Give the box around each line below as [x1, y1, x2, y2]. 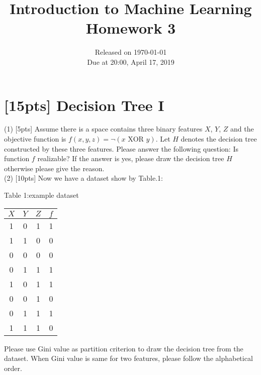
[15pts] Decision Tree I [4, 94, 164, 115]
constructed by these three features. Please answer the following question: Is [4, 143, 238, 154]
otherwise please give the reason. [4, 163, 105, 173]
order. [4, 362, 22, 373]
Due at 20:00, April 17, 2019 [87, 56, 175, 67]
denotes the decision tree [181, 134, 257, 144]
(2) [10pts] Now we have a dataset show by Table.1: [4, 173, 163, 183]
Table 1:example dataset [4, 190, 79, 200]
